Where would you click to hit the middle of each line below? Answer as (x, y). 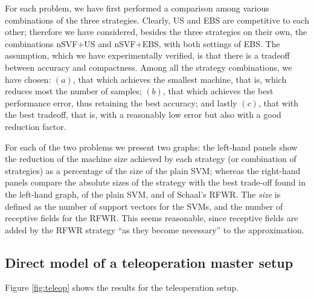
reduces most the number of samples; (73, 91)
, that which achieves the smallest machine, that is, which (180, 79)
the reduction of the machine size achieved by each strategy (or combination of (151, 159)
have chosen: (28, 79)
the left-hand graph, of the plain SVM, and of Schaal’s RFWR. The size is (143, 194)
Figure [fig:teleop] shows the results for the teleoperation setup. (122, 287)
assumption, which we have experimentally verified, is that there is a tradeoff (147, 55)
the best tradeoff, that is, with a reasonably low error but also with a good (143, 115)
